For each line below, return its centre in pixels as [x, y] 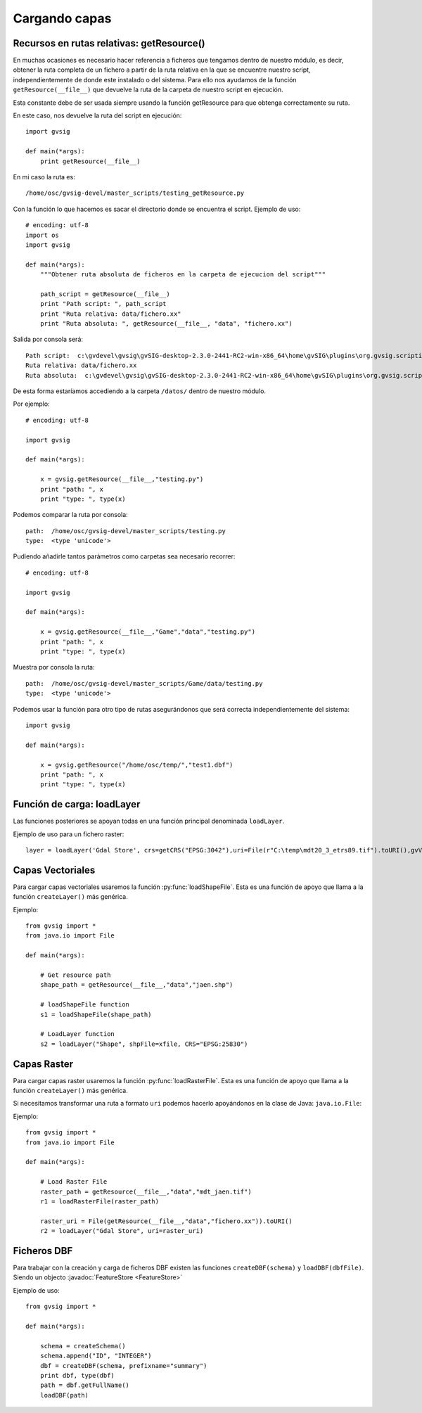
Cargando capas [62, 18]
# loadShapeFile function [85, 1005]
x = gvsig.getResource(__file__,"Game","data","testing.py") [148, 632]
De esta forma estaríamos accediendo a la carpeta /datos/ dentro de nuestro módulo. [140, 391]
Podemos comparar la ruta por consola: [70, 515]
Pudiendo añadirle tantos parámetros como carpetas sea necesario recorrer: [124, 556]
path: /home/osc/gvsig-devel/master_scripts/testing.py [126, 531]
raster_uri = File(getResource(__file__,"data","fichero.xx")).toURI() [166, 1221]
